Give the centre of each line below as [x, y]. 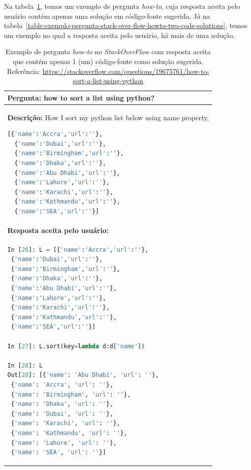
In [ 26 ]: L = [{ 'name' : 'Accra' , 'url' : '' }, [78, 250]
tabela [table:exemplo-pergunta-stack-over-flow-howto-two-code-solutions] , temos [126, 25]
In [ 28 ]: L [25, 365]
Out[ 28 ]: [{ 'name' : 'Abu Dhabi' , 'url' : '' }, [83, 375]
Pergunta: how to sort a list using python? [81, 97]
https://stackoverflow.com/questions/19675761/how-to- [126, 71]
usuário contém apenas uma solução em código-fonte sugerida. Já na [107, 16]
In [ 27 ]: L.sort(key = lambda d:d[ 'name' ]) [76, 346]
